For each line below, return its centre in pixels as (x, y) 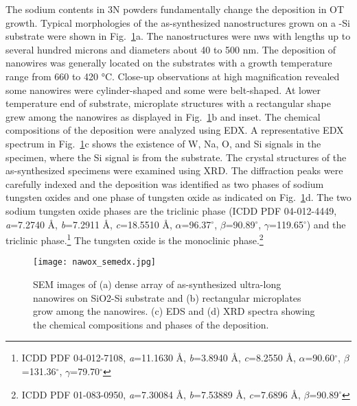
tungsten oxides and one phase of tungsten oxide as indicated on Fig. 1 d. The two (178, 197)
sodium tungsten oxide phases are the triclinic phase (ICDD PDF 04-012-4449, (171, 210)
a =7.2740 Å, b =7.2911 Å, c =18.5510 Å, (89, 224)
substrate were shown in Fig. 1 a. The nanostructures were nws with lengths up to (178, 36)
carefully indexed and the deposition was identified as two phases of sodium (165, 183)
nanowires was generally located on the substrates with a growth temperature (169, 63)
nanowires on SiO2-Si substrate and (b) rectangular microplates (167, 297)
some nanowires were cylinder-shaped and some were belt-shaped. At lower (163, 89)
